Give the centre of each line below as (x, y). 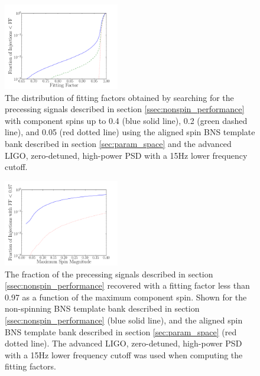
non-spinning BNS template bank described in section (102, 308)
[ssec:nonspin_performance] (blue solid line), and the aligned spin (124, 320)
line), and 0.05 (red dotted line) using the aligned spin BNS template (130, 132)
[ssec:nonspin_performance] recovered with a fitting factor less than (127, 285)
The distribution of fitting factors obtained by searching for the (119, 97)
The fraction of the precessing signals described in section (109, 274)
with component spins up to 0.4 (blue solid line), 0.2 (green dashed (126, 120)
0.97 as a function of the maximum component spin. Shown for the (126, 297)
